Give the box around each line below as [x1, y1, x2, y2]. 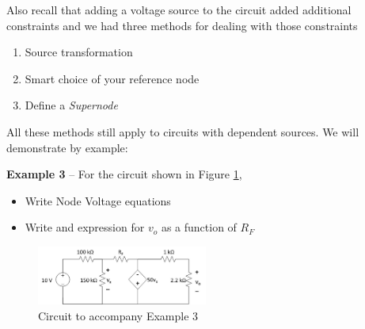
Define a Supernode [25, 97, 118, 113]
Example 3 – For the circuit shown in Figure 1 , [6, 166, 242, 182]
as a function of [161, 219, 237, 235]
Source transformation [25, 44, 133, 60]
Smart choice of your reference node [25, 70, 200, 86]
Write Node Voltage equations [25, 192, 171, 208]
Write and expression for [25, 219, 145, 235]
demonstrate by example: [6, 139, 128, 155]
